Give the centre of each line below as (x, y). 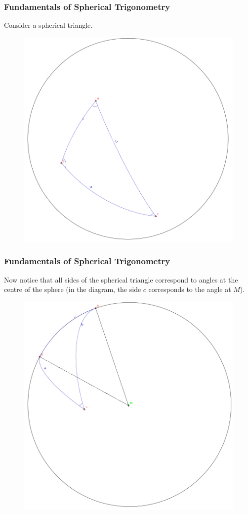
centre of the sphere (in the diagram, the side (73, 289)
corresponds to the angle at (190, 289)
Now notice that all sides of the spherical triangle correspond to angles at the (121, 279)
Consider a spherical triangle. (48, 25)
